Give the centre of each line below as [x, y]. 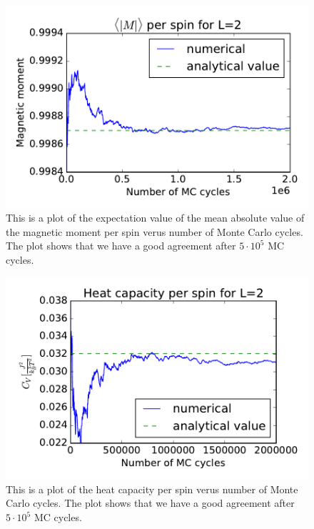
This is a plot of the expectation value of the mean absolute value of [155, 218]
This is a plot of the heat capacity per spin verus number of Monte [152, 489]
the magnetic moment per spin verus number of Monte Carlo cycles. [155, 231]
